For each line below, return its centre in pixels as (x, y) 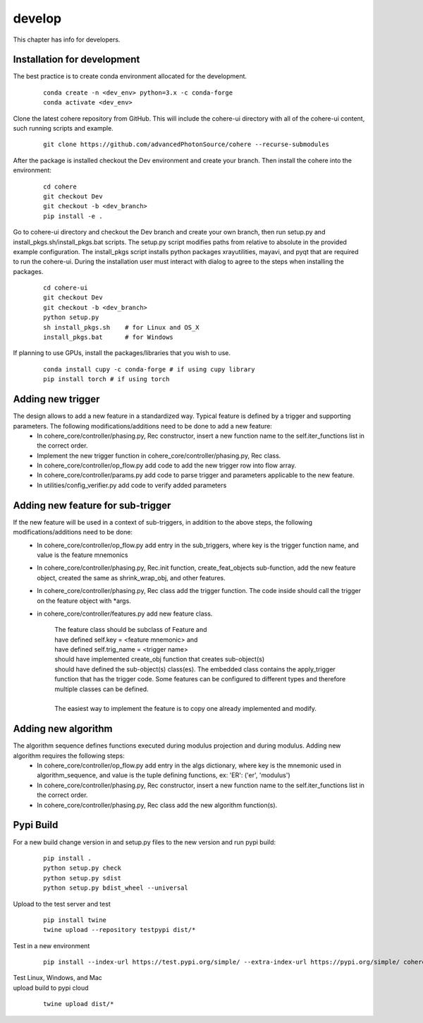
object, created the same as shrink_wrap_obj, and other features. (131, 578)
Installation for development (76, 60)
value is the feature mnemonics (82, 555)
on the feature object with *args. (84, 601)
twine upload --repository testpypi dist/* (119, 930)
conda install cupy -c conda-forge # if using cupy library (149, 369)
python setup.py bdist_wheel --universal (116, 888)
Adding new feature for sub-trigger (92, 505)
